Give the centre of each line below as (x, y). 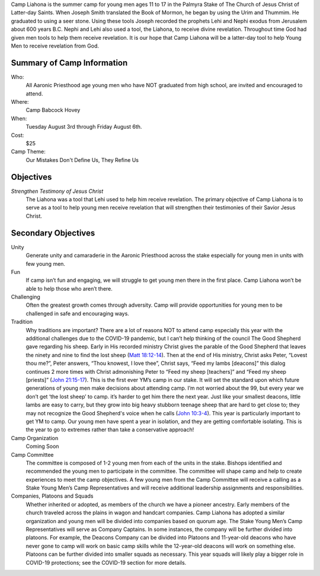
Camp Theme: (28, 152)
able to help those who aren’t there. (69, 288)
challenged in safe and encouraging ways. (78, 313)
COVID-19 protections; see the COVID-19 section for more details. (106, 562)
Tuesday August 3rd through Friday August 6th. (84, 127)
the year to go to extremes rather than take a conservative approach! (110, 429)
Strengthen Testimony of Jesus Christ (57, 191)
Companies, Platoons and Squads (52, 496)
